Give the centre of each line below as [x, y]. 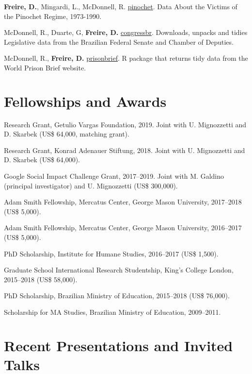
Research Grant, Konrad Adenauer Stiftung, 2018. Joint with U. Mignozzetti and [125, 150]
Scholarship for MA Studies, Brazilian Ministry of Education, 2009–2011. [112, 312]
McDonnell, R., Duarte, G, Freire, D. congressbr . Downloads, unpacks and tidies [126, 32]
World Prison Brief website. [45, 67]
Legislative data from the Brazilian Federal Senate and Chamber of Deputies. [119, 42]
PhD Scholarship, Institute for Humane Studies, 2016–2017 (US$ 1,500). [111, 253]
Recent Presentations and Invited [118, 345]
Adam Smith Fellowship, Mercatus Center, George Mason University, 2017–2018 [123, 202]
